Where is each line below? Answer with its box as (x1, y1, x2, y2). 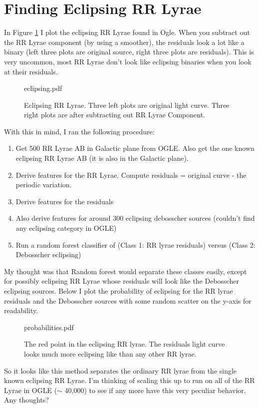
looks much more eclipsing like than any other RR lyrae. (24, 348, 197, 359)
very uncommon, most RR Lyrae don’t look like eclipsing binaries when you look (4, 56, 252, 66)
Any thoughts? (4, 395, 49, 405)
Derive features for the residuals (15, 196, 114, 206)
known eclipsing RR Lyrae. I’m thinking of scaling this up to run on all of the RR (4, 375, 255, 386)
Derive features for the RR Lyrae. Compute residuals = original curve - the (15, 169, 247, 180)
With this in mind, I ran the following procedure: (4, 126, 155, 136)
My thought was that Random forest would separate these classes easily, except (4, 266, 247, 276)
